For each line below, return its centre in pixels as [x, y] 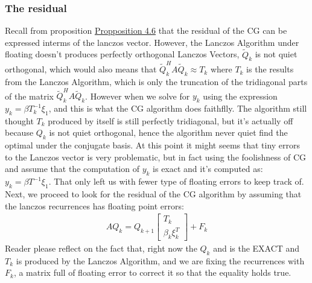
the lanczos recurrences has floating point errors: [94, 205]
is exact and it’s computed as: [208, 169]
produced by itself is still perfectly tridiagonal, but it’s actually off [170, 120]
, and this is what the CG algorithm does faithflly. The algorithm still [178, 108]
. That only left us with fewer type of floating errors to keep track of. [176, 181]
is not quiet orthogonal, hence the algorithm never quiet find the [168, 132]
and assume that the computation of [72, 169]
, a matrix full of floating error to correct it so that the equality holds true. [152, 272]
